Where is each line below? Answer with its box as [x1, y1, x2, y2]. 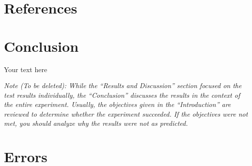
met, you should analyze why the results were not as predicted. [4, 118, 188, 128]
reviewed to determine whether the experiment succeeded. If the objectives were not [4, 108, 248, 119]
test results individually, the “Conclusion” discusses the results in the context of [4, 90, 240, 100]
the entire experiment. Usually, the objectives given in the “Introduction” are [4, 99, 231, 109]
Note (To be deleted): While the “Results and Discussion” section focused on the [4, 80, 242, 91]
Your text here [4, 64, 47, 74]
